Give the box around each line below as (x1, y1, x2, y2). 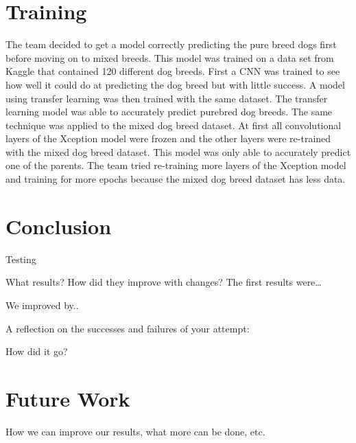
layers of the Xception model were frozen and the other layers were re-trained (5, 131, 331, 146)
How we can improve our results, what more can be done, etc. (5, 424, 265, 438)
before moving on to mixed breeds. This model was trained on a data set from (5, 50, 334, 65)
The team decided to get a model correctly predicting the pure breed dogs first (5, 37, 337, 52)
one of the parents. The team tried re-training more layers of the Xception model (5, 158, 346, 172)
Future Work (5, 384, 130, 412)
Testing (5, 251, 36, 266)
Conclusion (5, 212, 112, 240)
